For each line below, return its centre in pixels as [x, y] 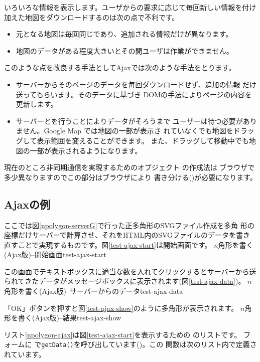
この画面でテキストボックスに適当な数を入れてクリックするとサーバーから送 [130, 271]
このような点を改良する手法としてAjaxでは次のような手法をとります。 [120, 67]
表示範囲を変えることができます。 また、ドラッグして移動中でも [143, 140]
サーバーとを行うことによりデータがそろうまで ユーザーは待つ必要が [129, 121]
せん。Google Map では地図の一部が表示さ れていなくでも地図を [128, 131]
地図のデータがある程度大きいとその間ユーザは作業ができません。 [124, 50]
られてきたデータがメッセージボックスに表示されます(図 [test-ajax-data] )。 [125, 281]
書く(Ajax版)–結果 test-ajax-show [70, 318]
